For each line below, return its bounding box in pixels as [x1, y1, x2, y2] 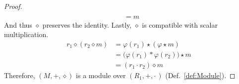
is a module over [76, 70, 126, 80]
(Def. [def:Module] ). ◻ [165, 70, 236, 80]
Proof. [4, 1, 22, 11]
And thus [4, 19, 32, 30]
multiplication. [4, 29, 49, 40]
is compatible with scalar [142, 19, 218, 30]
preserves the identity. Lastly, [42, 19, 132, 30]
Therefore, [4, 70, 35, 80]
